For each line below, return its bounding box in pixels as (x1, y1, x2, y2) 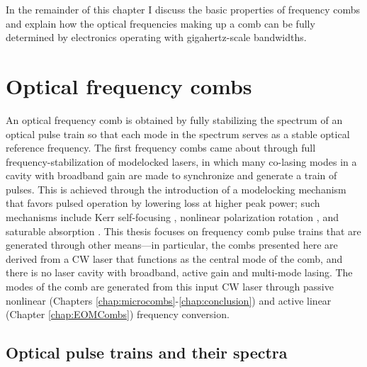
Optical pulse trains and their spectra (6, 341, 288, 363)
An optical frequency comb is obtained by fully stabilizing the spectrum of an (6, 112, 343, 127)
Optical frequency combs (6, 71, 252, 100)
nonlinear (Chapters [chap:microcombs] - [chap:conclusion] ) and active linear (6, 293, 332, 307)
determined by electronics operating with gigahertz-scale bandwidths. (6, 30, 307, 45)
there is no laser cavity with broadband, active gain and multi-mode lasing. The (6, 265, 353, 280)
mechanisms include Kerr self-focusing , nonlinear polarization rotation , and (6, 210, 339, 225)
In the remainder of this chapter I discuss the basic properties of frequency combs (6, 2, 361, 16)
